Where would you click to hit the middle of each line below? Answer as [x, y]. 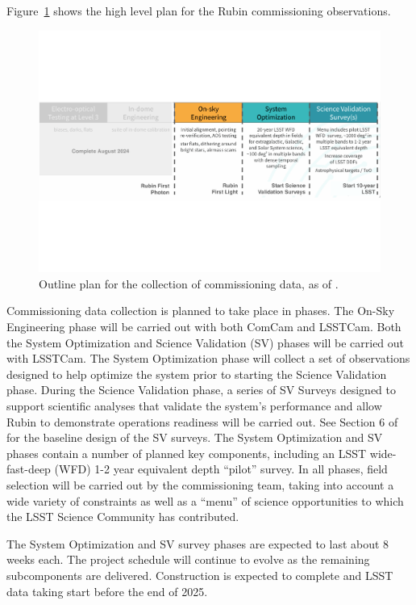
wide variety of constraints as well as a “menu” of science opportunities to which [205, 500]
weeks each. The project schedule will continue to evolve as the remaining [188, 559]
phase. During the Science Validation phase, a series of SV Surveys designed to [201, 390]
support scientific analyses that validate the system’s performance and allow [194, 405]
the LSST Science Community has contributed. [123, 517]
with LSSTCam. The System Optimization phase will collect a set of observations [208, 358]
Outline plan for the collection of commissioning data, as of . [189, 283]
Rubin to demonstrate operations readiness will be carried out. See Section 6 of [202, 421]
